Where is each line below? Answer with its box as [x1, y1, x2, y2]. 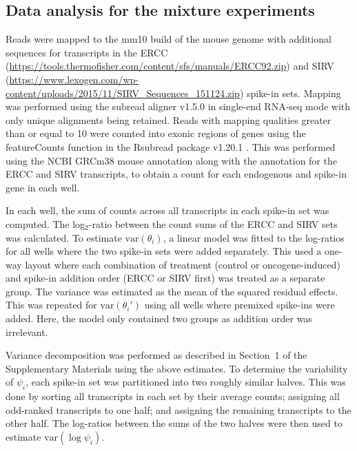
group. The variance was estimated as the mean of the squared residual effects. [6, 284, 338, 298]
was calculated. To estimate [6, 230, 122, 244]
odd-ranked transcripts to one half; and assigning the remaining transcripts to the [6, 402, 351, 417]
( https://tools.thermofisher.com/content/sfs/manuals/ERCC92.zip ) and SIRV [6, 59, 334, 73]
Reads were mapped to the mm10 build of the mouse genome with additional [6, 32, 331, 46]
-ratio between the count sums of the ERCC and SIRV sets [88, 216, 338, 231]
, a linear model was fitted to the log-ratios [163, 230, 345, 244]
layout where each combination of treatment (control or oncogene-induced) [25, 257, 340, 271]
